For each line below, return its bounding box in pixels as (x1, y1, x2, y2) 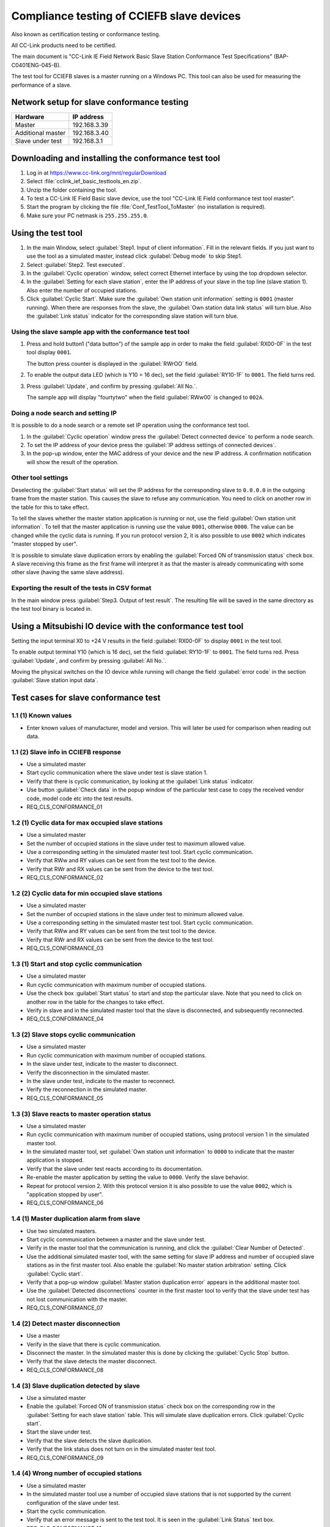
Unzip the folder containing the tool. (26, 186, 117, 194)
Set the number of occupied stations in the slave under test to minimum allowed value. (26, 910, 244, 917)
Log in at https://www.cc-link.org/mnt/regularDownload (26, 169, 167, 177)
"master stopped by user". (11, 541, 78, 548)
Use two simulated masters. (26, 1227, 97, 1234)
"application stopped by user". (26, 1191, 103, 1198)
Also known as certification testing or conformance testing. (11, 31, 161, 38)
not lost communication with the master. (26, 1296, 128, 1303)
